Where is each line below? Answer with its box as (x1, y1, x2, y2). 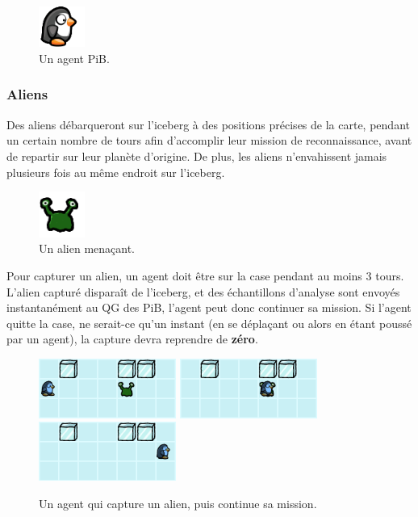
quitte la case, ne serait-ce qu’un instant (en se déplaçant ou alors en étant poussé (6, 314, 412, 331)
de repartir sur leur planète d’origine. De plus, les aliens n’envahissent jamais (6, 147, 387, 164)
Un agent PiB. (39, 49, 110, 66)
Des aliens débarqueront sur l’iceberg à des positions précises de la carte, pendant (6, 116, 410, 132)
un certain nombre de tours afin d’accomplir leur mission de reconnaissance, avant (6, 132, 412, 149)
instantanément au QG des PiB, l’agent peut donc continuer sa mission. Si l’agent (6, 299, 412, 316)
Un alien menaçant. (39, 240, 135, 257)
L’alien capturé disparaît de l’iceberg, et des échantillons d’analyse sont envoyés (6, 283, 400, 300)
